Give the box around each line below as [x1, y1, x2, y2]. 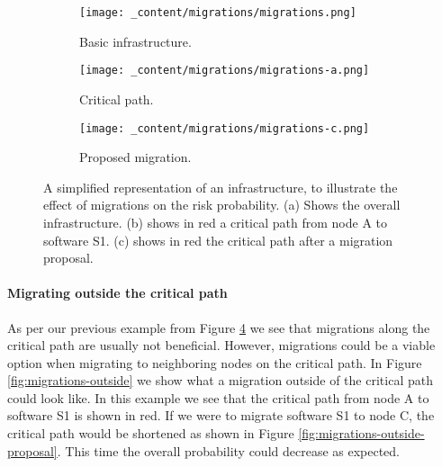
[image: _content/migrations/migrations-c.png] [79, 121, 370, 135]
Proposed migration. [79, 148, 192, 166]
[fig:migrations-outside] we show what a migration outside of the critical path [7, 371, 433, 390]
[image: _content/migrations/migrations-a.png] [79, 64, 370, 77]
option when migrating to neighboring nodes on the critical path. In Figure [7, 353, 422, 372]
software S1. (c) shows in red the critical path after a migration [43, 230, 393, 249]
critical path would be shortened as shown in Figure [7, 424, 294, 443]
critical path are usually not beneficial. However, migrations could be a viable [7, 336, 436, 355]
